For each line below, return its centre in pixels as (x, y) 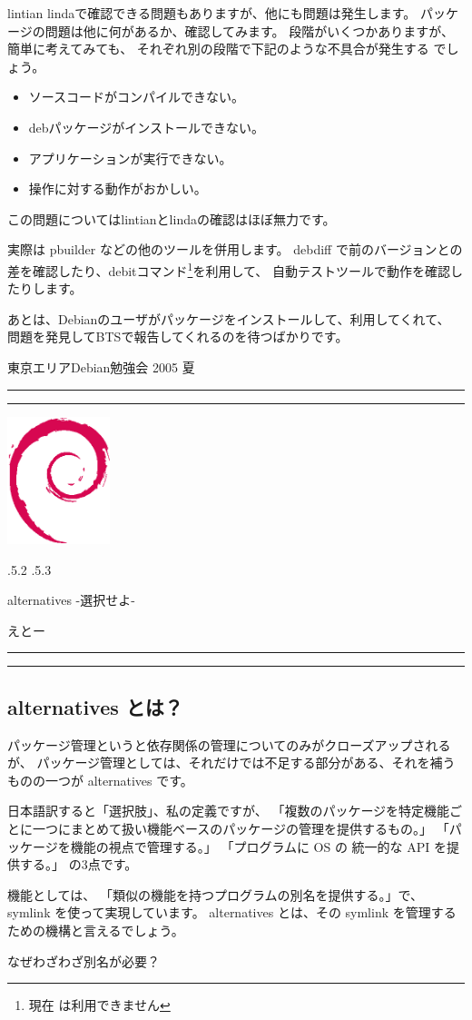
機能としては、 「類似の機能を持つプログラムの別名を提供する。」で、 (215, 894)
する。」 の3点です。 (79, 864)
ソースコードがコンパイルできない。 (137, 97)
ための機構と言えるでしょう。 (96, 930)
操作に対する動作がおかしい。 (118, 188)
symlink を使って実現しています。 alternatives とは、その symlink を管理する (232, 912)
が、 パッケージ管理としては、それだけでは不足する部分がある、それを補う (231, 763)
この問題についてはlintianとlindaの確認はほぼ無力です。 (172, 218)
